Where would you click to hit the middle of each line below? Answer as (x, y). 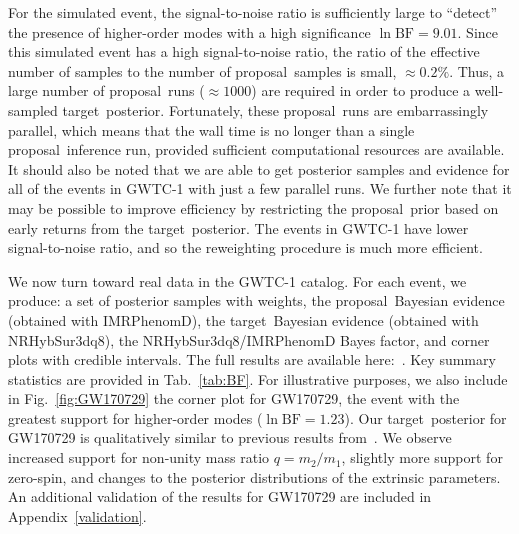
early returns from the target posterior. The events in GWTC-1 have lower (238, 227)
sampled (33, 109)
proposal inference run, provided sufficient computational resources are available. (256, 149)
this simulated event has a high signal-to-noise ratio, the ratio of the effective (244, 51)
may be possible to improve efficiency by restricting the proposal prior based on (253, 207)
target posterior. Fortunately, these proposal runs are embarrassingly (275, 109)
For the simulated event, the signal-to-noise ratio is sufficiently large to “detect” (253, 12)
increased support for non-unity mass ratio (139, 457)
